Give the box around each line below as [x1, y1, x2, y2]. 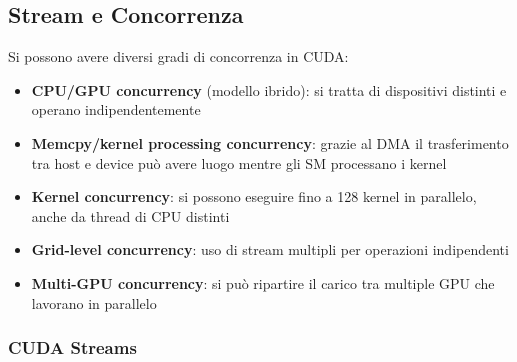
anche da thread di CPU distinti [31, 205, 230, 226]
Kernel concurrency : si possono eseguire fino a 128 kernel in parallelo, [31, 186, 477, 207]
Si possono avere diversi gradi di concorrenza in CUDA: [8, 46, 349, 67]
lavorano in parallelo [31, 292, 157, 313]
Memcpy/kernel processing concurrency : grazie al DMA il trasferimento [31, 132, 509, 153]
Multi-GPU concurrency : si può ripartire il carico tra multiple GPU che [31, 272, 495, 293]
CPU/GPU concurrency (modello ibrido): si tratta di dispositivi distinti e [31, 79, 507, 100]
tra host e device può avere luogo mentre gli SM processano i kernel [31, 152, 447, 173]
